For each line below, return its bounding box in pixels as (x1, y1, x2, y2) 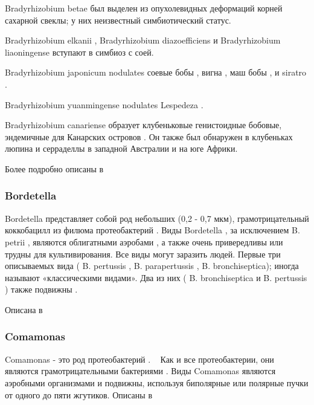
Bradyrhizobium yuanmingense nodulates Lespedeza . (5, 98, 203, 111)
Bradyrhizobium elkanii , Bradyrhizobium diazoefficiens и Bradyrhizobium (5, 34, 281, 47)
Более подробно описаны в (5, 162, 104, 175)
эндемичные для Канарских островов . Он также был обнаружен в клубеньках (5, 130, 293, 143)
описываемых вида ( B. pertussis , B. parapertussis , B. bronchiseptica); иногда (5, 259, 299, 272)
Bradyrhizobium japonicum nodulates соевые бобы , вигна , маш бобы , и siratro (5, 66, 307, 79)
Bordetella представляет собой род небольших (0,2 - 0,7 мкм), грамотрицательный (5, 212, 309, 224)
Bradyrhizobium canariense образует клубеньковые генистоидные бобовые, (5, 118, 282, 131)
